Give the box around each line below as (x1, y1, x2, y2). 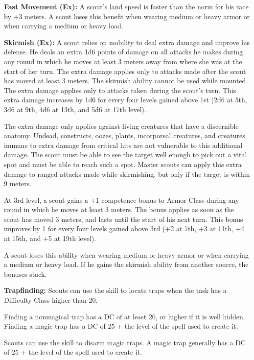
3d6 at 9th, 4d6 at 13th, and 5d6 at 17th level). (4, 104, 146, 114)
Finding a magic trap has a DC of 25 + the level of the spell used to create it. (4, 321, 238, 331)
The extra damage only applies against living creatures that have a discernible (4, 120, 239, 131)
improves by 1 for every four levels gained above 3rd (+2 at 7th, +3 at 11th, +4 (4, 223, 245, 234)
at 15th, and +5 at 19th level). (4, 233, 96, 243)
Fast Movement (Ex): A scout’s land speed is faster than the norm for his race (4, 1, 249, 11)
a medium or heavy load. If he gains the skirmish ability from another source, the (4, 259, 249, 269)
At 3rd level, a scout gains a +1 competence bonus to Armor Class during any (4, 194, 239, 205)
